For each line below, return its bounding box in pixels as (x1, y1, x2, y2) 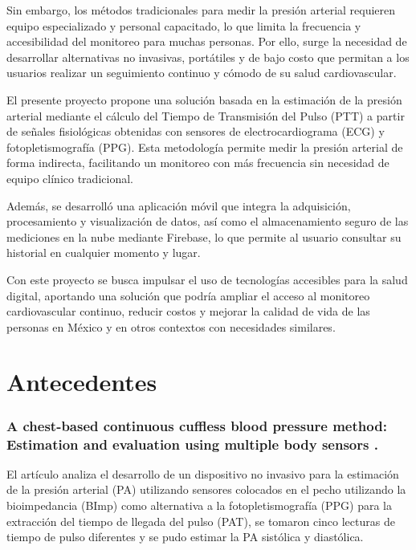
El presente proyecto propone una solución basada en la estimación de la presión (6, 91, 402, 108)
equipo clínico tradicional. (6, 169, 133, 186)
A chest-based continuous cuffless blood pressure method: (6, 415, 387, 435)
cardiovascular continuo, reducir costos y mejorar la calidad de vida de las (6, 303, 370, 320)
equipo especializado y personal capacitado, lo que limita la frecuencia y (6, 17, 361, 34)
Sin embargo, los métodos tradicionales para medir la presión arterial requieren (6, 2, 396, 18)
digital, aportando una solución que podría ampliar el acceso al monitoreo (6, 287, 370, 304)
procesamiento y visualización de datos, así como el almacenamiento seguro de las (6, 213, 409, 230)
